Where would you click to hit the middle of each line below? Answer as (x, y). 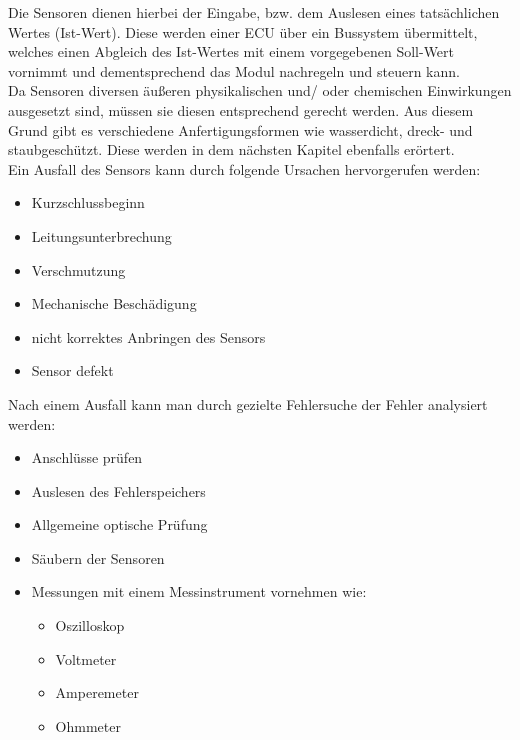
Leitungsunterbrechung (101, 235)
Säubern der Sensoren (98, 557)
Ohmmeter (88, 725)
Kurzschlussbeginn (88, 202)
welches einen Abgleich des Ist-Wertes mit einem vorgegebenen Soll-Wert (231, 51)
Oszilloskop (90, 625)
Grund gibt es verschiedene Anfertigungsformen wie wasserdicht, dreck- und (240, 129)
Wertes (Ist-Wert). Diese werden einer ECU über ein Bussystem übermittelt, (243, 31)
